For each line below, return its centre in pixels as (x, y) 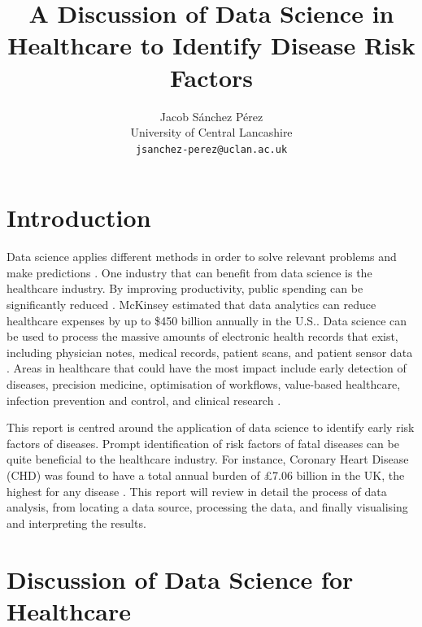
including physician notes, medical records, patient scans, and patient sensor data (210, 352)
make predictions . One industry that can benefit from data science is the (189, 272)
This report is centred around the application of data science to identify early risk (211, 427)
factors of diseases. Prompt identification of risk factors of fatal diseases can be (203, 443)
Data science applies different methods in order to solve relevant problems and (202, 257)
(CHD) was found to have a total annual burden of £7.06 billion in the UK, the (206, 475)
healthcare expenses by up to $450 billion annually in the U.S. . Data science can (207, 320)
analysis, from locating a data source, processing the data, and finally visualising (207, 507)
